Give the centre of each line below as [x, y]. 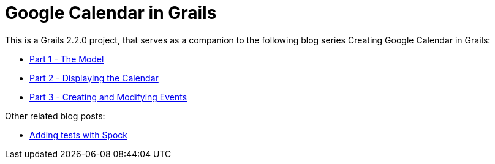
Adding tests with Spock [79, 135]
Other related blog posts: [55, 116]
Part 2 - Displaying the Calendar [94, 78]
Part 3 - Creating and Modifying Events [108, 97]
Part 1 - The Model [67, 59]
